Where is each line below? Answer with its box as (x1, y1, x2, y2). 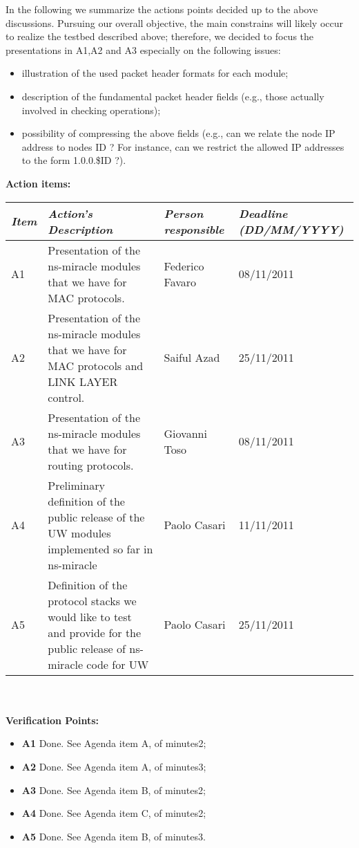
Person (164, 205, 204, 221)
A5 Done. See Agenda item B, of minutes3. (21, 829, 206, 843)
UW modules (48, 524, 111, 541)
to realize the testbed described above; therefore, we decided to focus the (6, 29, 314, 44)
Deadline (238, 205, 288, 221)
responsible (164, 221, 224, 237)
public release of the (48, 508, 145, 525)
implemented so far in (48, 540, 153, 557)
